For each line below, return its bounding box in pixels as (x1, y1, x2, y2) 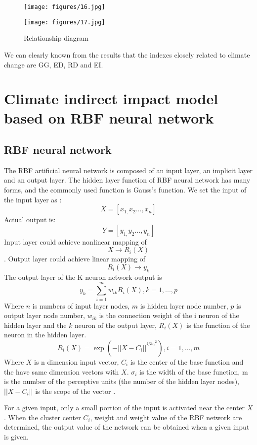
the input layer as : (4, 194, 62, 204)
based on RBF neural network (4, 108, 214, 128)
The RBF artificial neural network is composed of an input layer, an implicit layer (4, 165, 253, 175)
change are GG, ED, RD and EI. (4, 59, 103, 69)
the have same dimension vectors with (4, 366, 119, 377)
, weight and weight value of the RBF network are (90, 412, 242, 422)
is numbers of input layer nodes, (32, 300, 130, 311)
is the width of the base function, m (139, 366, 248, 377)
